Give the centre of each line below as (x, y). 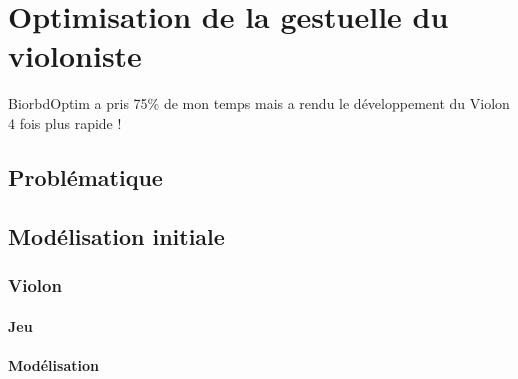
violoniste (75, 55)
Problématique (85, 176)
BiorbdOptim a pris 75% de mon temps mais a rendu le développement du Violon (259, 103)
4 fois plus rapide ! (65, 122)
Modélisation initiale (116, 235)
